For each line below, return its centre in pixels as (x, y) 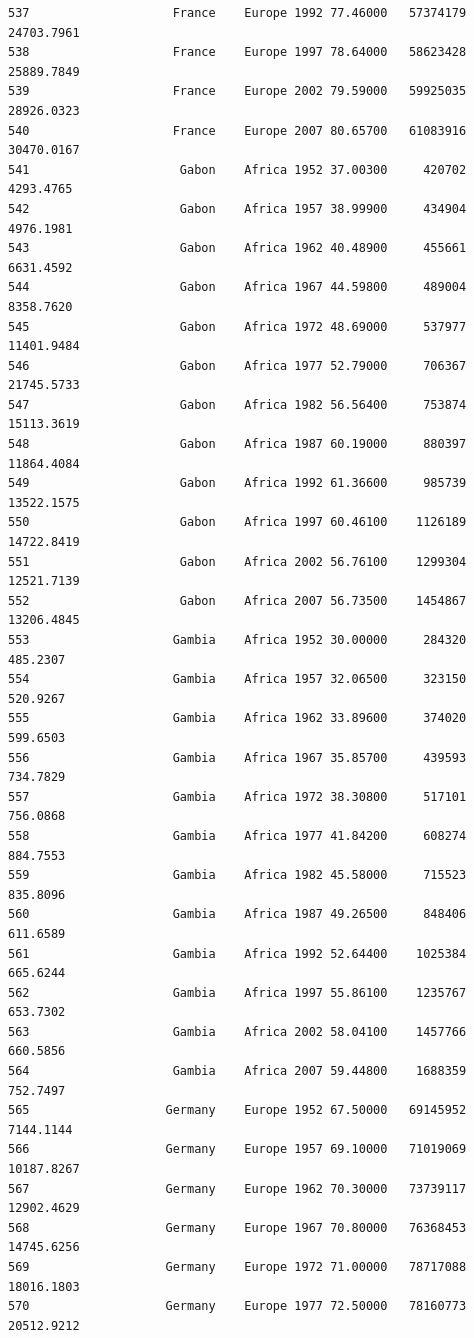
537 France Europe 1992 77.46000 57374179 (237, 13)
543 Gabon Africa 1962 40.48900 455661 (237, 248)
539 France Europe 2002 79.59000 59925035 (237, 91)
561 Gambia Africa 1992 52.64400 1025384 (237, 953)
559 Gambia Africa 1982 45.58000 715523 (237, 875)
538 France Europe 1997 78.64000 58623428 (237, 52)
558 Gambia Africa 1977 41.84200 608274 (237, 835)
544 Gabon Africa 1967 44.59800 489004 (237, 287)
